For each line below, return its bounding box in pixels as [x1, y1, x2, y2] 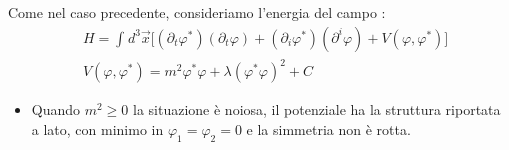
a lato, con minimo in [31, 118, 164, 139]
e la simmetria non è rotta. [246, 118, 411, 139]
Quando [31, 99, 81, 120]
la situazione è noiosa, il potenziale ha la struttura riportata [133, 99, 501, 120]
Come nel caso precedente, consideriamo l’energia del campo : [8, 2, 386, 22]
